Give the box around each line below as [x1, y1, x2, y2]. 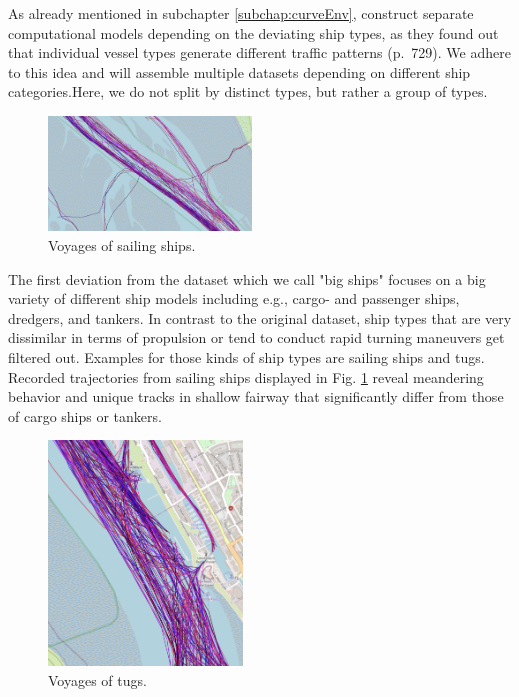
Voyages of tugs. [48, 670, 147, 691]
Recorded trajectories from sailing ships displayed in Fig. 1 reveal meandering [8, 366, 484, 387]
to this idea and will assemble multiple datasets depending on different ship [8, 61, 471, 82]
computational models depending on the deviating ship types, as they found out [8, 22, 499, 43]
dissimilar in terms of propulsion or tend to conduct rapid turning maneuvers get [8, 327, 505, 348]
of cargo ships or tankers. [8, 405, 162, 426]
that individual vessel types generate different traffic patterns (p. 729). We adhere [8, 42, 511, 63]
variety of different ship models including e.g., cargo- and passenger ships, [8, 288, 460, 309]
